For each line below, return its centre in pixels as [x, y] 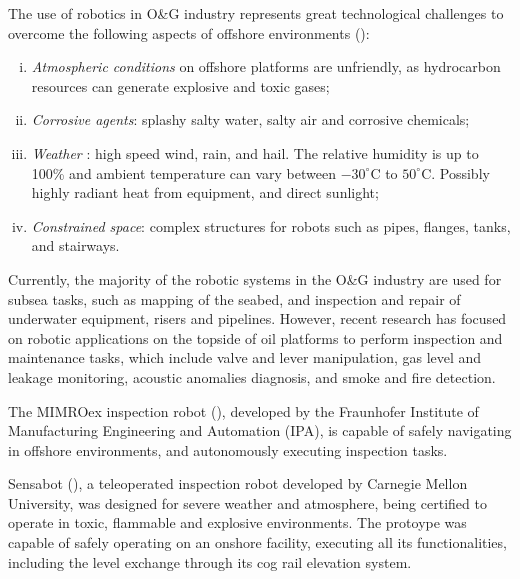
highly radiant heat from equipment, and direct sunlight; [205, 192]
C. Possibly [455, 172]
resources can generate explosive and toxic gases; [180, 85]
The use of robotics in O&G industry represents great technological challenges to [256, 13]
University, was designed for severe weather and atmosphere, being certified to [247, 502]
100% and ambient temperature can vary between [184, 172]
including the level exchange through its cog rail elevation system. [210, 561]
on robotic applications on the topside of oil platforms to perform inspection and [255, 337]
